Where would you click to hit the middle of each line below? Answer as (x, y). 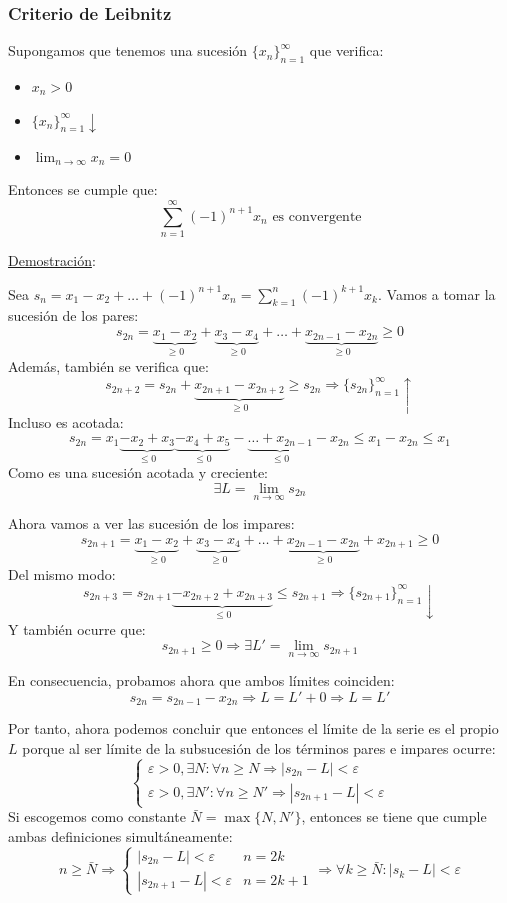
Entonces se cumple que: (83, 189)
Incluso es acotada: (66, 421)
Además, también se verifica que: (108, 365)
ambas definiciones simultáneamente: (120, 835)
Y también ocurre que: (77, 628)
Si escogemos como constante (97, 816)
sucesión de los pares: (73, 315)
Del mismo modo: (62, 573)
